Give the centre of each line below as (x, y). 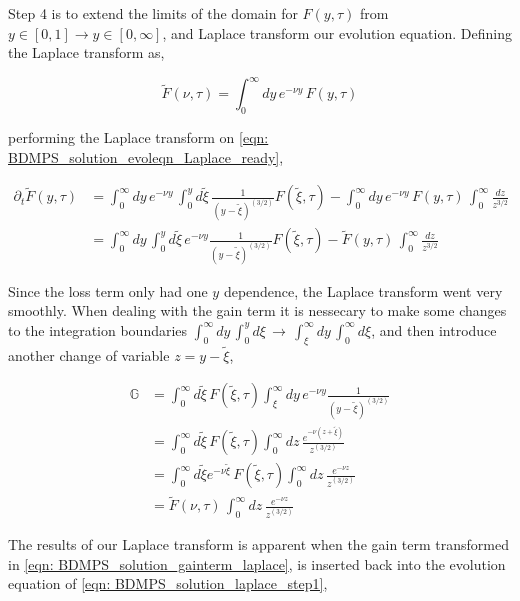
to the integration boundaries (98, 329)
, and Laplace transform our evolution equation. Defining (337, 32)
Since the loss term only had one (108, 290)
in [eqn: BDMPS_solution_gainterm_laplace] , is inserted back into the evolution (257, 563)
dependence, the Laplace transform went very (363, 290)
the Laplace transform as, (86, 52)
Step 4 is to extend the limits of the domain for (153, 13)
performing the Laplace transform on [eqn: (138, 137)
